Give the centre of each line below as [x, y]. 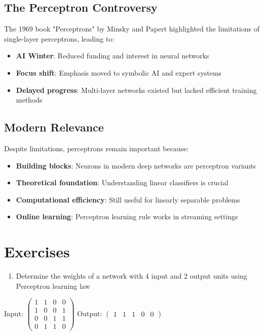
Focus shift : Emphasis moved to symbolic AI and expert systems [119, 72]
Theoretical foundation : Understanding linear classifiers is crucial [122, 182]
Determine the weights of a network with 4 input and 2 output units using [131, 276]
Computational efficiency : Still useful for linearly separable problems [128, 199]
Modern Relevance [54, 127]
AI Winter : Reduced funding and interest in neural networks [112, 56]
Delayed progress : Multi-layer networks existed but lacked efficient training [136, 90]
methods [29, 100]
